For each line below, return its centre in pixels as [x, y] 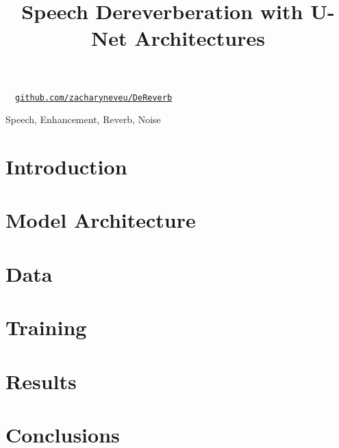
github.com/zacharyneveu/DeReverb [94, 97]
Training [46, 327]
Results [41, 381]
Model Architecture [101, 220]
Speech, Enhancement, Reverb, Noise [83, 119]
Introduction [66, 166]
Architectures [200, 38]
